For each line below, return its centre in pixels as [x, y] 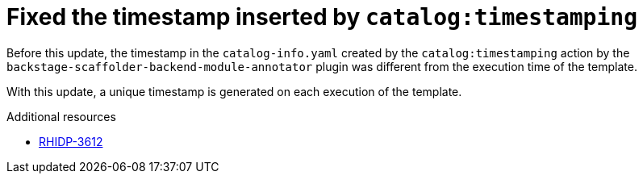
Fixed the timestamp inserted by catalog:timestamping [322, 17]
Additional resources [61, 116]
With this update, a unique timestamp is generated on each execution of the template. [234, 91]
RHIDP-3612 [71, 141]
